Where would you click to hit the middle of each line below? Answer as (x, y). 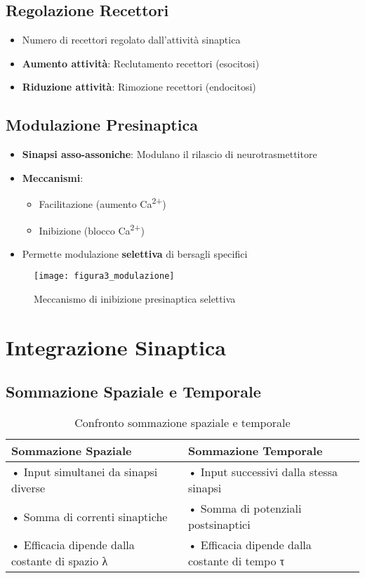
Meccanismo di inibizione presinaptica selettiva (135, 299)
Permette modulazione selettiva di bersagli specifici (135, 253)
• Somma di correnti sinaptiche (89, 516)
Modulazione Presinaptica (102, 125)
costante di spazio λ (60, 561)
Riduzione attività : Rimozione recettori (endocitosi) (139, 87)
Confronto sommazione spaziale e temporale (182, 423)
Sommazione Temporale (255, 451)
